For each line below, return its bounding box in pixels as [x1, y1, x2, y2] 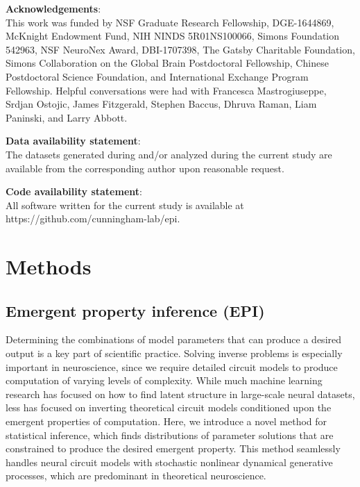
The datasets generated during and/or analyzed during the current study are [6, 147, 332, 161]
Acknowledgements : [6, 1, 101, 15]
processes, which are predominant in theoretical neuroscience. [6, 468, 266, 483]
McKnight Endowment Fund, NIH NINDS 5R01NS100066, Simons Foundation [6, 28, 340, 43]
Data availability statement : [6, 133, 141, 148]
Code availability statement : [6, 184, 142, 199]
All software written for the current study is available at [6, 197, 244, 212]
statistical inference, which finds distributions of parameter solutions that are [6, 427, 334, 442]
